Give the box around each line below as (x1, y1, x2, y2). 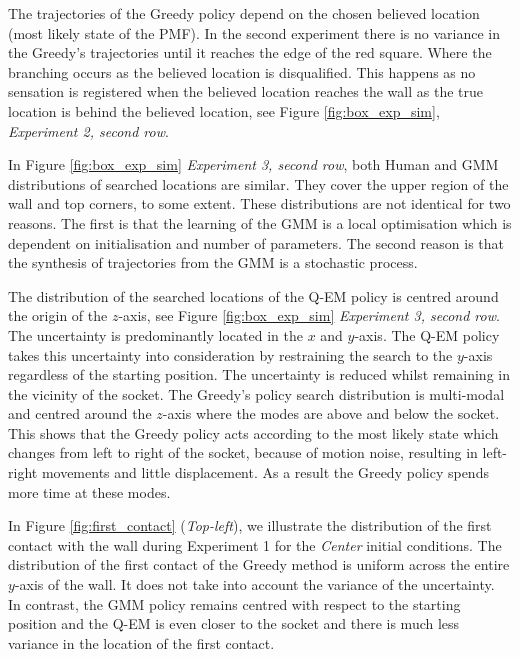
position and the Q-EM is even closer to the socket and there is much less (8, 613, 460, 634)
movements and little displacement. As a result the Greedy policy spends (41, 462, 489, 483)
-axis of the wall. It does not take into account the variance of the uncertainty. (14, 574, 495, 595)
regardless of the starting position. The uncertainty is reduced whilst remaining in (8, 364, 510, 385)
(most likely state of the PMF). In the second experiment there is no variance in (8, 22, 500, 43)
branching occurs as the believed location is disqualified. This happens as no (8, 61, 476, 82)
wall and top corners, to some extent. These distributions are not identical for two (8, 193, 511, 214)
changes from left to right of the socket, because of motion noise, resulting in (8, 442, 478, 463)
